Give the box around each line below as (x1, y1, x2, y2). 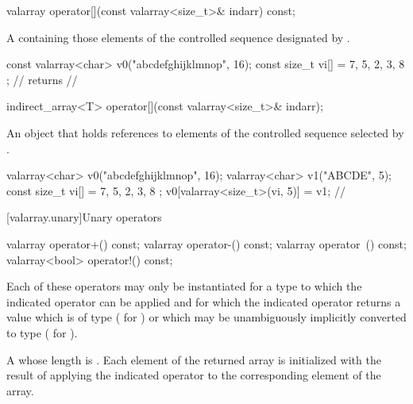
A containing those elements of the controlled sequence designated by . (6, 29, 350, 45)
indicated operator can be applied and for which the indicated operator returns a (6, 293, 401, 310)
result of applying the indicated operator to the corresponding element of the (6, 367, 381, 383)
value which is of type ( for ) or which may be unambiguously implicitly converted (6, 309, 407, 325)
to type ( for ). (6, 324, 78, 341)
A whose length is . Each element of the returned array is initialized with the (6, 351, 381, 367)
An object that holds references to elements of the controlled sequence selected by (6, 124, 404, 140)
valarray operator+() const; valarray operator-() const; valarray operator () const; (6, 235, 407, 252)
